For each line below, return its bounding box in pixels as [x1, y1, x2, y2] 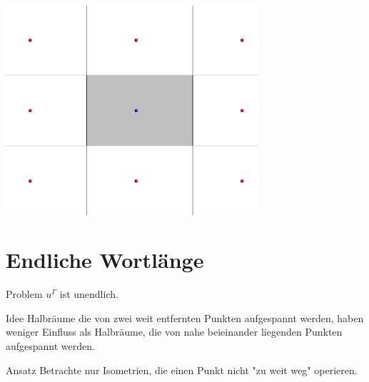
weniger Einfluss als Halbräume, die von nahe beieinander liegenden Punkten [6, 324, 343, 339]
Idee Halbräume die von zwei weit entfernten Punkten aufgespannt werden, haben [6, 310, 364, 325]
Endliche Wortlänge [6, 245, 204, 274]
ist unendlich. [59, 286, 118, 301]
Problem [6, 286, 43, 301]
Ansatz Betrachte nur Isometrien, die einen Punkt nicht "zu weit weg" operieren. [6, 362, 358, 377]
